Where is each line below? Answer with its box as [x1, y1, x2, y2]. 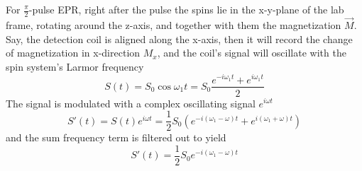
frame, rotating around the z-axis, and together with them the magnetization [6, 18, 341, 33]
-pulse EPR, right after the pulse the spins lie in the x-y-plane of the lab [28, 2, 344, 16]
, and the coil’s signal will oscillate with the [157, 45, 346, 60]
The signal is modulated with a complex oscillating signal [6, 95, 256, 110]
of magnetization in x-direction [6, 45, 141, 60]
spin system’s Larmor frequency [6, 59, 144, 73]
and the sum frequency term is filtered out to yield [6, 130, 226, 145]
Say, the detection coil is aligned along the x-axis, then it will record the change [6, 31, 353, 46]
